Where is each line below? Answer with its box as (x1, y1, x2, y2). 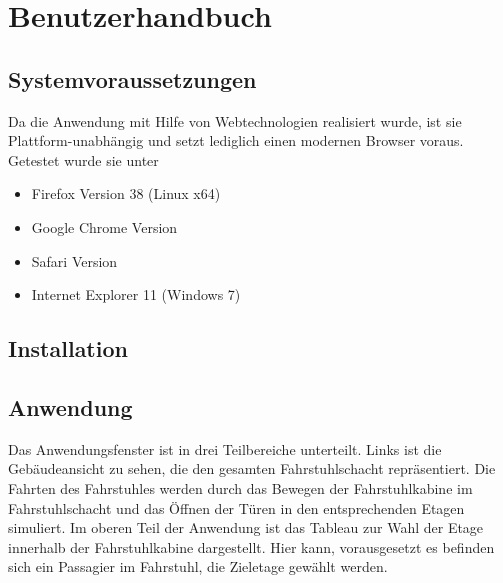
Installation (8, 333, 128, 364)
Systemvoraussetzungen (8, 63, 257, 94)
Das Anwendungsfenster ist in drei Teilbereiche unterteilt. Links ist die (8, 438, 442, 459)
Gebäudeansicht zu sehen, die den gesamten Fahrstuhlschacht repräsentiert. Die (8, 458, 496, 479)
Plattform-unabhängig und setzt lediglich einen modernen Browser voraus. (8, 130, 464, 151)
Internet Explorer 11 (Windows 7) (31, 284, 241, 305)
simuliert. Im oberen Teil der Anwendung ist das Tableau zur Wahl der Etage (8, 517, 484, 538)
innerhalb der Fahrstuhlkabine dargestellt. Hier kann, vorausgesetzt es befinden (8, 536, 495, 557)
